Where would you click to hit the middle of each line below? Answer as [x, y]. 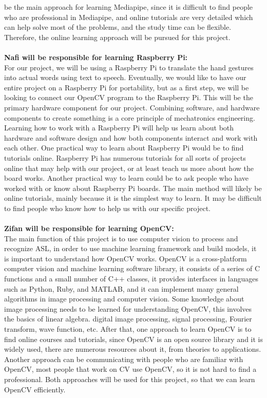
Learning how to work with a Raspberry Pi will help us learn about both [119, 128]
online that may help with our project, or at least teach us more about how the [129, 168]
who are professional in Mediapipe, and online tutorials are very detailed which [129, 17]
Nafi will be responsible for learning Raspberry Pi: [96, 57]
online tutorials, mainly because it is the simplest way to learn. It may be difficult [133, 198]
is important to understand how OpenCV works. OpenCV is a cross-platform [126, 258]
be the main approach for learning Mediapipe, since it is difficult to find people [129, 7]
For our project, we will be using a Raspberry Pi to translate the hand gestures [129, 67]
